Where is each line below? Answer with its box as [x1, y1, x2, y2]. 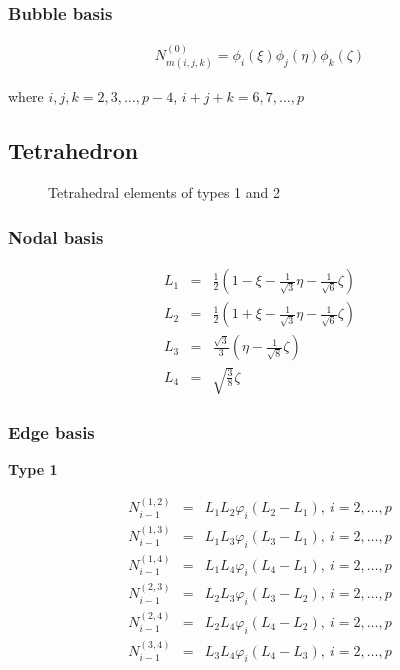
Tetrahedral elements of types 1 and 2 [48, 182, 280, 203]
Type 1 [8, 458, 58, 479]
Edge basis [8, 419, 95, 444]
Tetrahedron [8, 135, 139, 166]
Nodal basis [8, 224, 104, 249]
